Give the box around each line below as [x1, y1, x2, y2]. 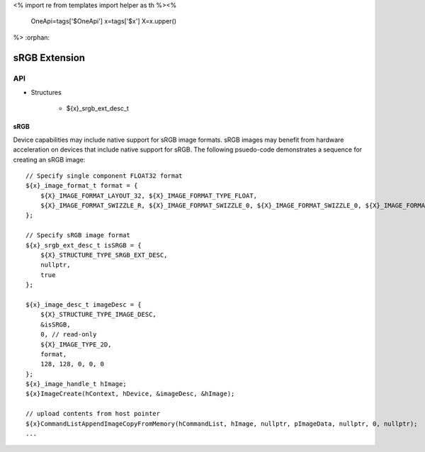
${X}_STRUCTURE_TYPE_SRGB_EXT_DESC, [40, 252, 168, 259]
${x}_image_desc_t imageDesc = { [25, 300, 142, 308]
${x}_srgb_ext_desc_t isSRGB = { [25, 241, 142, 249]
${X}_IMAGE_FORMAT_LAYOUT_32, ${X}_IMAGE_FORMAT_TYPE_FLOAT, [40, 191, 258, 200]
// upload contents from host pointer [25, 409, 161, 418]
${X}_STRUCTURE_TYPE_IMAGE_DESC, [40, 310, 157, 319]
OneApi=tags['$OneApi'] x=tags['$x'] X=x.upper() [30, 17, 177, 26]
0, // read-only [40, 330, 97, 339]
